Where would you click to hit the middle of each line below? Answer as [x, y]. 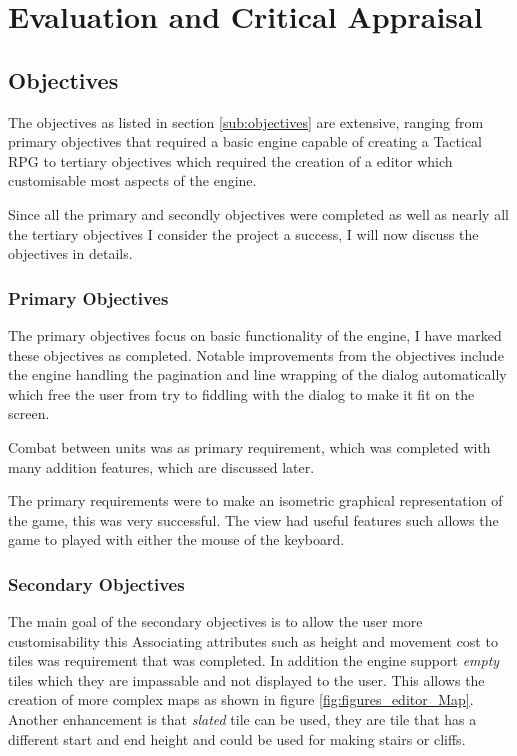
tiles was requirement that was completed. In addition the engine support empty [254, 660]
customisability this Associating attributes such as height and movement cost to [253, 640]
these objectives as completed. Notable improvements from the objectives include [256, 354]
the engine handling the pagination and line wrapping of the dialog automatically [257, 374]
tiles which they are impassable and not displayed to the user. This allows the [246, 679]
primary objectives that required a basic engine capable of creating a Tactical [245, 141]
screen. [29, 413]
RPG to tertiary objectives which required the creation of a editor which [230, 160]
